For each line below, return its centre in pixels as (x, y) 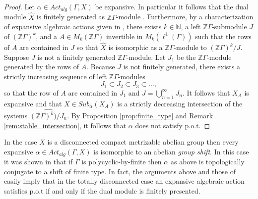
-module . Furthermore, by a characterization (185, 17)
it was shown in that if (38, 162)
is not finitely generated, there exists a (182, 67)
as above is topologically (207, 162)
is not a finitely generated (76, 57)
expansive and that (33, 103)
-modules (131, 76)
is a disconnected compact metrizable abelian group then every (143, 142)
